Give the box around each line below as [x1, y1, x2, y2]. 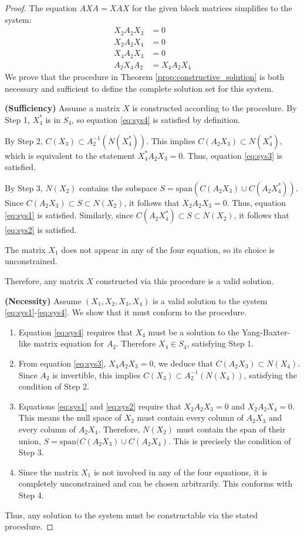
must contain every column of [137, 411, 244, 424]
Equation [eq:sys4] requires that [18, 325, 133, 338]
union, [18, 434, 41, 447]
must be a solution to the [148, 325, 239, 338]
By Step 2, [5, 134, 43, 147]
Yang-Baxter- [242, 325, 291, 338]
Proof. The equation [5, 2, 77, 14]
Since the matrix [18, 465, 79, 478]
